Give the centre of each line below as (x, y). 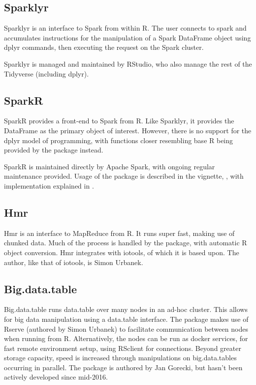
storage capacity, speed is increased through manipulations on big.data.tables (120, 358)
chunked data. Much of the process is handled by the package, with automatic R (126, 243)
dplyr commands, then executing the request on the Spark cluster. (104, 47)
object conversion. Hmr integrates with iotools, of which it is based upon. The (122, 252)
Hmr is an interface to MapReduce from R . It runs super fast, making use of (119, 233)
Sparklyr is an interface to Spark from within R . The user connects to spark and (125, 28)
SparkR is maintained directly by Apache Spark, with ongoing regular (110, 166)
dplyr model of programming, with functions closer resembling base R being (119, 140)
